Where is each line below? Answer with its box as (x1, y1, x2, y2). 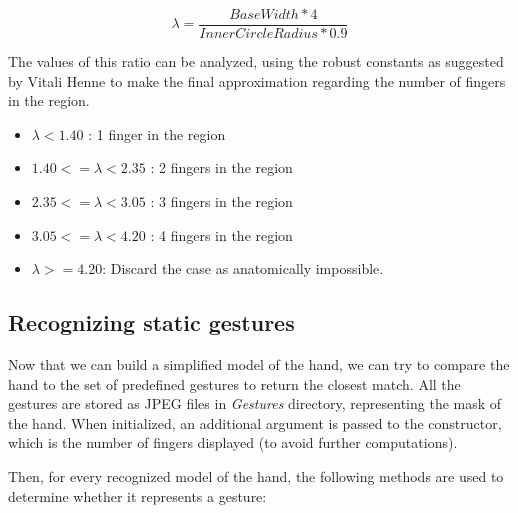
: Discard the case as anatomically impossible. (102, 258, 384, 279)
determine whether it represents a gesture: (8, 485, 267, 506)
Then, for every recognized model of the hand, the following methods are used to (8, 465, 504, 486)
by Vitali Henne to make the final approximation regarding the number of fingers (8, 70, 506, 91)
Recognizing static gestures (8, 307, 295, 338)
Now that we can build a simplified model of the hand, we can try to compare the (8, 354, 510, 375)
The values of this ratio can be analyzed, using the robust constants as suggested (8, 51, 504, 72)
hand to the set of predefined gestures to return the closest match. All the (8, 373, 461, 394)
